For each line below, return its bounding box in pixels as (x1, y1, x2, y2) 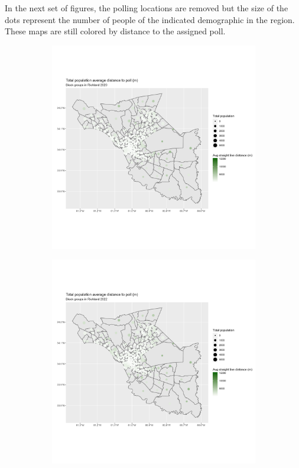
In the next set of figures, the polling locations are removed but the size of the (5, 2, 288, 14)
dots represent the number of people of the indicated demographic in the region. (5, 13, 295, 25)
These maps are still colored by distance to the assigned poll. (5, 25, 226, 37)
